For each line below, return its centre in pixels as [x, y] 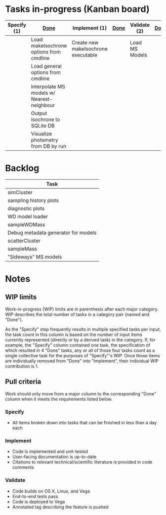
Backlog [22, 168]
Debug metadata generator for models [52, 233]
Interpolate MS [48, 86]
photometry [44, 140]
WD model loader [28, 216]
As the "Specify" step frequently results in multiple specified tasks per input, [83, 329]
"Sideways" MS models [35, 257]
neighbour [43, 105]
